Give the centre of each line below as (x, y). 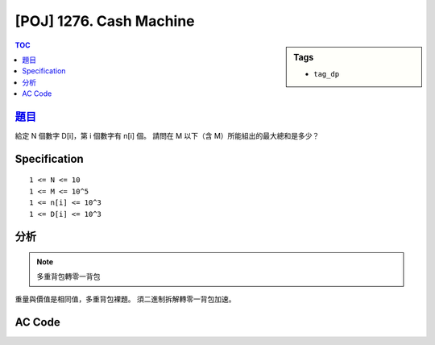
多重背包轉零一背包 (68, 276)
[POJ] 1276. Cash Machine (105, 21)
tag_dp (327, 74)
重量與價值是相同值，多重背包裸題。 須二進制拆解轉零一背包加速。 (125, 299)
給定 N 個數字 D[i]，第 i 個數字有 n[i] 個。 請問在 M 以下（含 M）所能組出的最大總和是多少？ (167, 136)
